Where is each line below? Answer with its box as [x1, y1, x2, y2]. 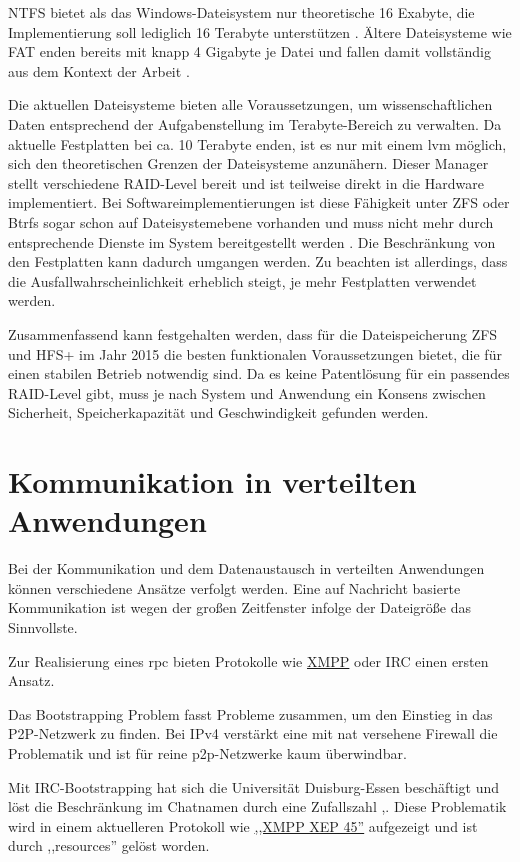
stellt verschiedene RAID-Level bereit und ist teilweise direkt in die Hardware [8, 172, 484, 193]
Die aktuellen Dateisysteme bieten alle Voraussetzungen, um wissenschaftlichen [8, 94, 493, 115]
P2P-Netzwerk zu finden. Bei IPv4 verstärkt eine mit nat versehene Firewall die [8, 723, 498, 744]
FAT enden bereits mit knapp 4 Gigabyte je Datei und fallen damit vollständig [8, 41, 491, 62]
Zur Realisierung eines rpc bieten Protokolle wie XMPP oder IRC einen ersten [8, 650, 489, 671]
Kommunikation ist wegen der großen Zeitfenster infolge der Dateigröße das [8, 597, 471, 618]
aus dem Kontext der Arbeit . [8, 60, 190, 81]
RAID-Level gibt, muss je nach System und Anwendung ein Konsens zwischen [8, 382, 486, 403]
